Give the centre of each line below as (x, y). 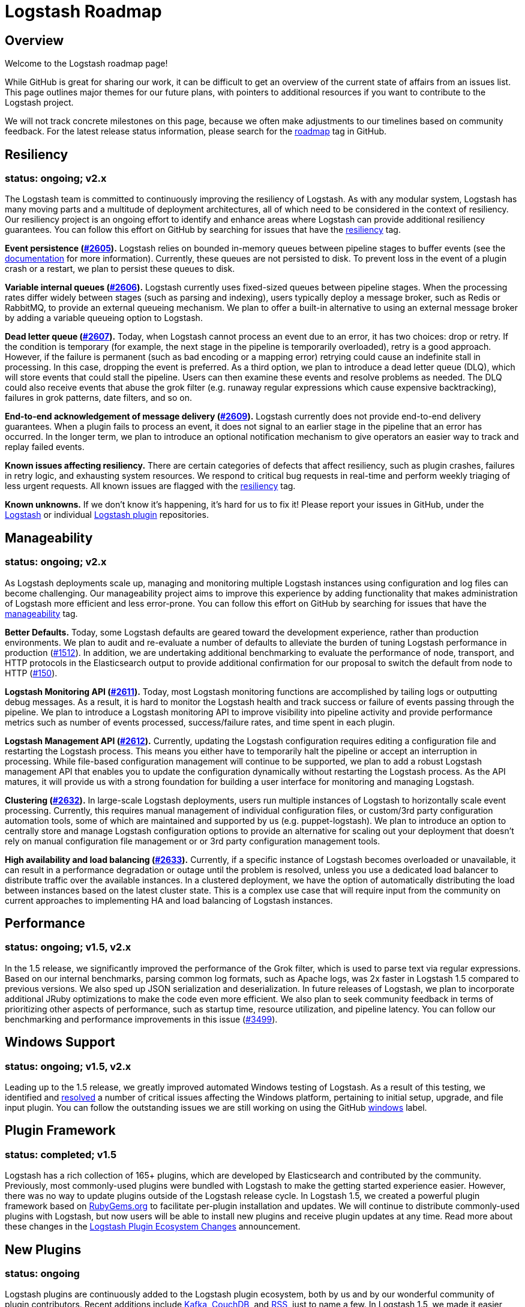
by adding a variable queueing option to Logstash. (104, 318)
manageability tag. (41, 613)
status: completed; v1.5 (61, 1154)
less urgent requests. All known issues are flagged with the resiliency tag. (150, 486)
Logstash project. (39, 103)
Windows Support (60, 1042)
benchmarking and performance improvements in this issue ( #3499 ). (141, 1019)
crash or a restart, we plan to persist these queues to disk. (120, 269)
